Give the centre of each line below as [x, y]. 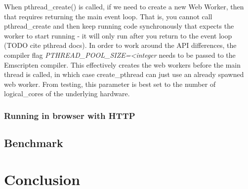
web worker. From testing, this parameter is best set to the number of [110, 84]
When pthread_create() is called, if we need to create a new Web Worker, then [124, 6]
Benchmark [34, 143]
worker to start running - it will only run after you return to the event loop [118, 35]
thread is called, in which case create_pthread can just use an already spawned [124, 74]
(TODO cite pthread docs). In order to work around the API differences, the [120, 45]
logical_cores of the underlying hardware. [67, 94]
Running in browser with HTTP [70, 115]
